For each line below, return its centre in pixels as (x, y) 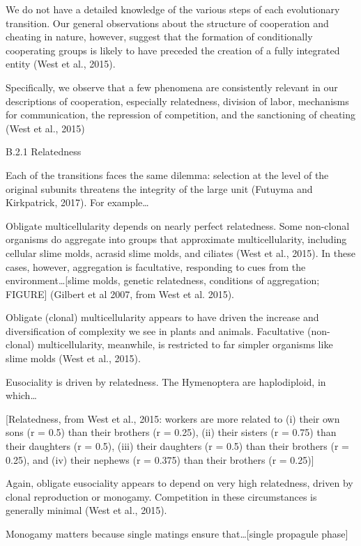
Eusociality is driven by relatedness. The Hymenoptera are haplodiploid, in (166, 381)
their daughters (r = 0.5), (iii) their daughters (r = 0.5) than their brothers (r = (178, 446)
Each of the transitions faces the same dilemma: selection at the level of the (167, 174)
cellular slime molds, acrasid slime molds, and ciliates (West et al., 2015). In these (180, 252)
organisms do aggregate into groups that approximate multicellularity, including (176, 239)
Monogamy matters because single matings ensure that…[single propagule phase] (177, 533)
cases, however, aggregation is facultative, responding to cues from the (156, 266)
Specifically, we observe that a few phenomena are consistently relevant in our (172, 87)
